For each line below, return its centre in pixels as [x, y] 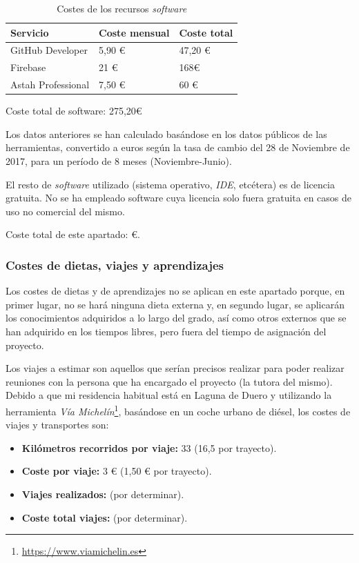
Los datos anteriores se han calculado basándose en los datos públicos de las [166, 134]
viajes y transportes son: [57, 425]
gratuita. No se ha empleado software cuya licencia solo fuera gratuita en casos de [178, 198]
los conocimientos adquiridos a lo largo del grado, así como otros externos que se [176, 318]
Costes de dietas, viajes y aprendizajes [115, 265]
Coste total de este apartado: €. [73, 234]
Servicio [30, 32]
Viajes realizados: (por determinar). [103, 494]
